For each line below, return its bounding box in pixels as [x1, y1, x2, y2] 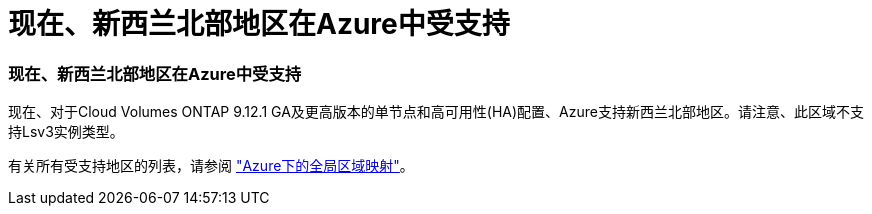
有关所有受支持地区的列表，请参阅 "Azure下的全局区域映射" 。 [8, 157, 414, 175]
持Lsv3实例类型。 [8, 123, 124, 141]
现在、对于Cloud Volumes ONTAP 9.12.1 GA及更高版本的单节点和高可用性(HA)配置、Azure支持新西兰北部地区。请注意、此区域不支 [8, 103, 864, 121]
